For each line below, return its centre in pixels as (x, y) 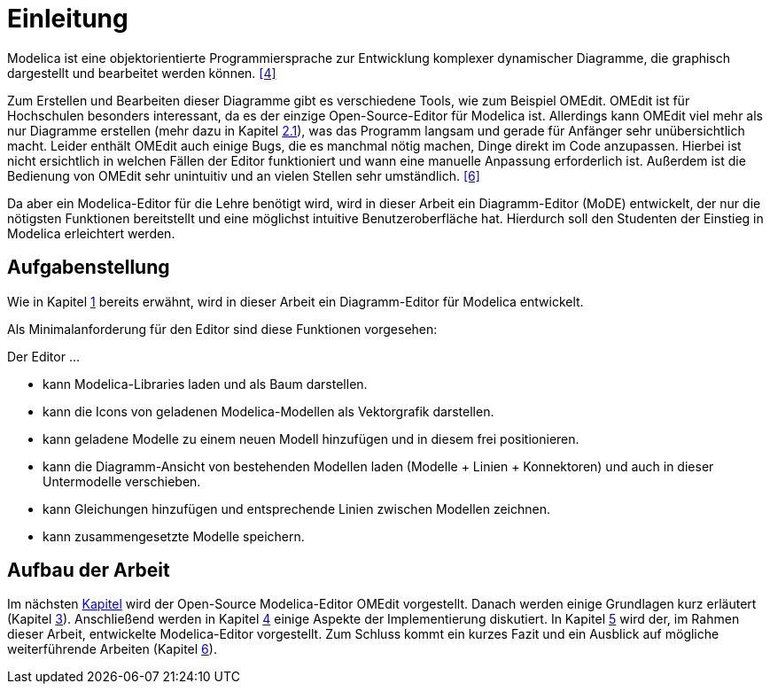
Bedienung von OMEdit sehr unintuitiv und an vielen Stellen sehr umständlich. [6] (244, 175)
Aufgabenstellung (89, 268)
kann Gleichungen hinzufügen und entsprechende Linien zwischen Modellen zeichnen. (297, 509)
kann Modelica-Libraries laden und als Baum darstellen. (205, 384)
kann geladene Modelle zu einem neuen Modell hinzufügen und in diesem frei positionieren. (311, 439)
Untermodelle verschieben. (122, 481)
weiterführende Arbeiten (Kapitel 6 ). (112, 649)
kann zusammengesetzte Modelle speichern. (174, 536)
